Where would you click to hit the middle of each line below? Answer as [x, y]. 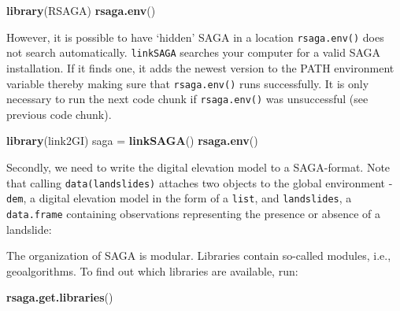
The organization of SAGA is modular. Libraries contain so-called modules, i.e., [199, 255]
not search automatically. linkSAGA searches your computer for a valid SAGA [194, 52]
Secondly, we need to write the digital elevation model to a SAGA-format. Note [198, 167]
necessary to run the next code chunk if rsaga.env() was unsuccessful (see [187, 99]
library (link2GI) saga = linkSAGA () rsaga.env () [132, 141]
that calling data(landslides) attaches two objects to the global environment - [200, 182]
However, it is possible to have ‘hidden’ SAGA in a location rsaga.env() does [195, 37]
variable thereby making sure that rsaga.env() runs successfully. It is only [188, 83]
